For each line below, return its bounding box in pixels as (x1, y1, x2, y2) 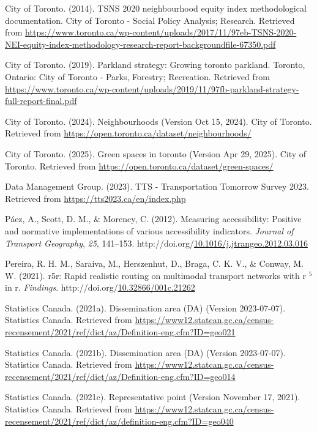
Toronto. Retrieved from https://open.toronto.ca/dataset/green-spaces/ (5, 159, 274, 172)
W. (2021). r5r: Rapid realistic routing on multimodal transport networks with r (5, 269, 306, 281)
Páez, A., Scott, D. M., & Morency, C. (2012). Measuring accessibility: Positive (5, 212, 302, 225)
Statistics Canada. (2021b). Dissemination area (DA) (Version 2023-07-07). (5, 346, 286, 359)
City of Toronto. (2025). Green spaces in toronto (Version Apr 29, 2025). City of (5, 147, 307, 160)
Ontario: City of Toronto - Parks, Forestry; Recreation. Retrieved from (5, 70, 270, 83)
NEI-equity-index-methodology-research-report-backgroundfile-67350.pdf (5, 37, 276, 50)
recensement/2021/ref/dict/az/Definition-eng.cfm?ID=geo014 (5, 370, 236, 382)
